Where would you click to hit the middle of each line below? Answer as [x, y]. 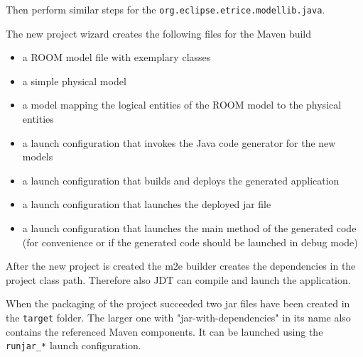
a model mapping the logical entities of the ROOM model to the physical [182, 105]
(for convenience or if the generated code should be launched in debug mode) [190, 242]
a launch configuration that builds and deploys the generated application [181, 180]
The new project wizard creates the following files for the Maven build [159, 33]
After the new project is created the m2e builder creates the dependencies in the [181, 266]
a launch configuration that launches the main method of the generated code [189, 228]
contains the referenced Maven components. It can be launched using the [164, 331]
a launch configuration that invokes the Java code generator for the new [179, 142]
